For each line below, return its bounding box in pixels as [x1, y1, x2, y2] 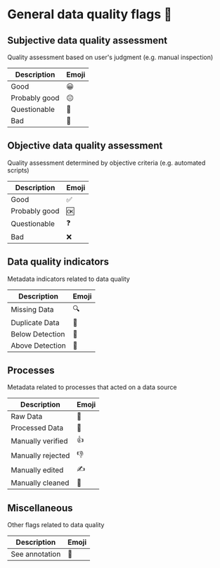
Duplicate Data [11, 317, 60, 327]
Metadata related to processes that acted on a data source [7, 383, 177, 391]
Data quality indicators [7, 256, 110, 268]
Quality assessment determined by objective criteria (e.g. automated [7, 158, 206, 167]
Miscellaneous [7, 502, 73, 514]
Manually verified [11, 436, 68, 446]
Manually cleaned [11, 478, 70, 488]
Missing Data [11, 305, 54, 315]
